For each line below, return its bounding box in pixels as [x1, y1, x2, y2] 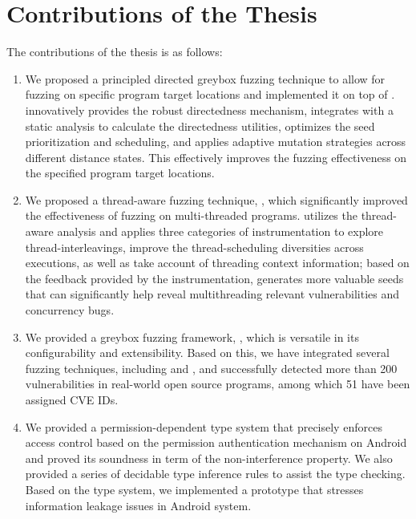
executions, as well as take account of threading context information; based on [25, 254, 410, 271]
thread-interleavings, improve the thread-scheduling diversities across [25, 238, 364, 255]
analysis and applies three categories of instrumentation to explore [57, 223, 384, 240]
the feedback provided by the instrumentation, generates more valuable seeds [25, 270, 404, 286]
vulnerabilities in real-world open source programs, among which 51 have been [25, 375, 410, 392]
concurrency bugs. [25, 302, 115, 318]
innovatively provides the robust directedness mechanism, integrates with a [25, 101, 394, 118]
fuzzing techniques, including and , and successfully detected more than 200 [25, 359, 398, 376]
